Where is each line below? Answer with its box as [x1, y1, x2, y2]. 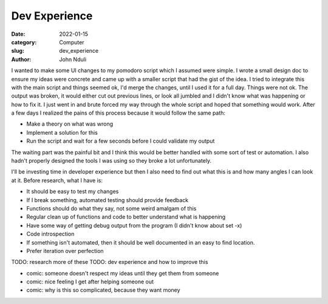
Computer [59, 38, 84, 46]
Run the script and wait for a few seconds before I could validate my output [26, 137, 215, 145]
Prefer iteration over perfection [26, 247, 104, 254]
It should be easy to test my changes [26, 188, 119, 195]
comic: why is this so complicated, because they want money [26, 286, 180, 294]
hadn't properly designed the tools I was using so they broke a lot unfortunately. [11, 157, 212, 164]
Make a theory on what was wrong [26, 120, 114, 127]
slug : [11, 47, 24, 55]
